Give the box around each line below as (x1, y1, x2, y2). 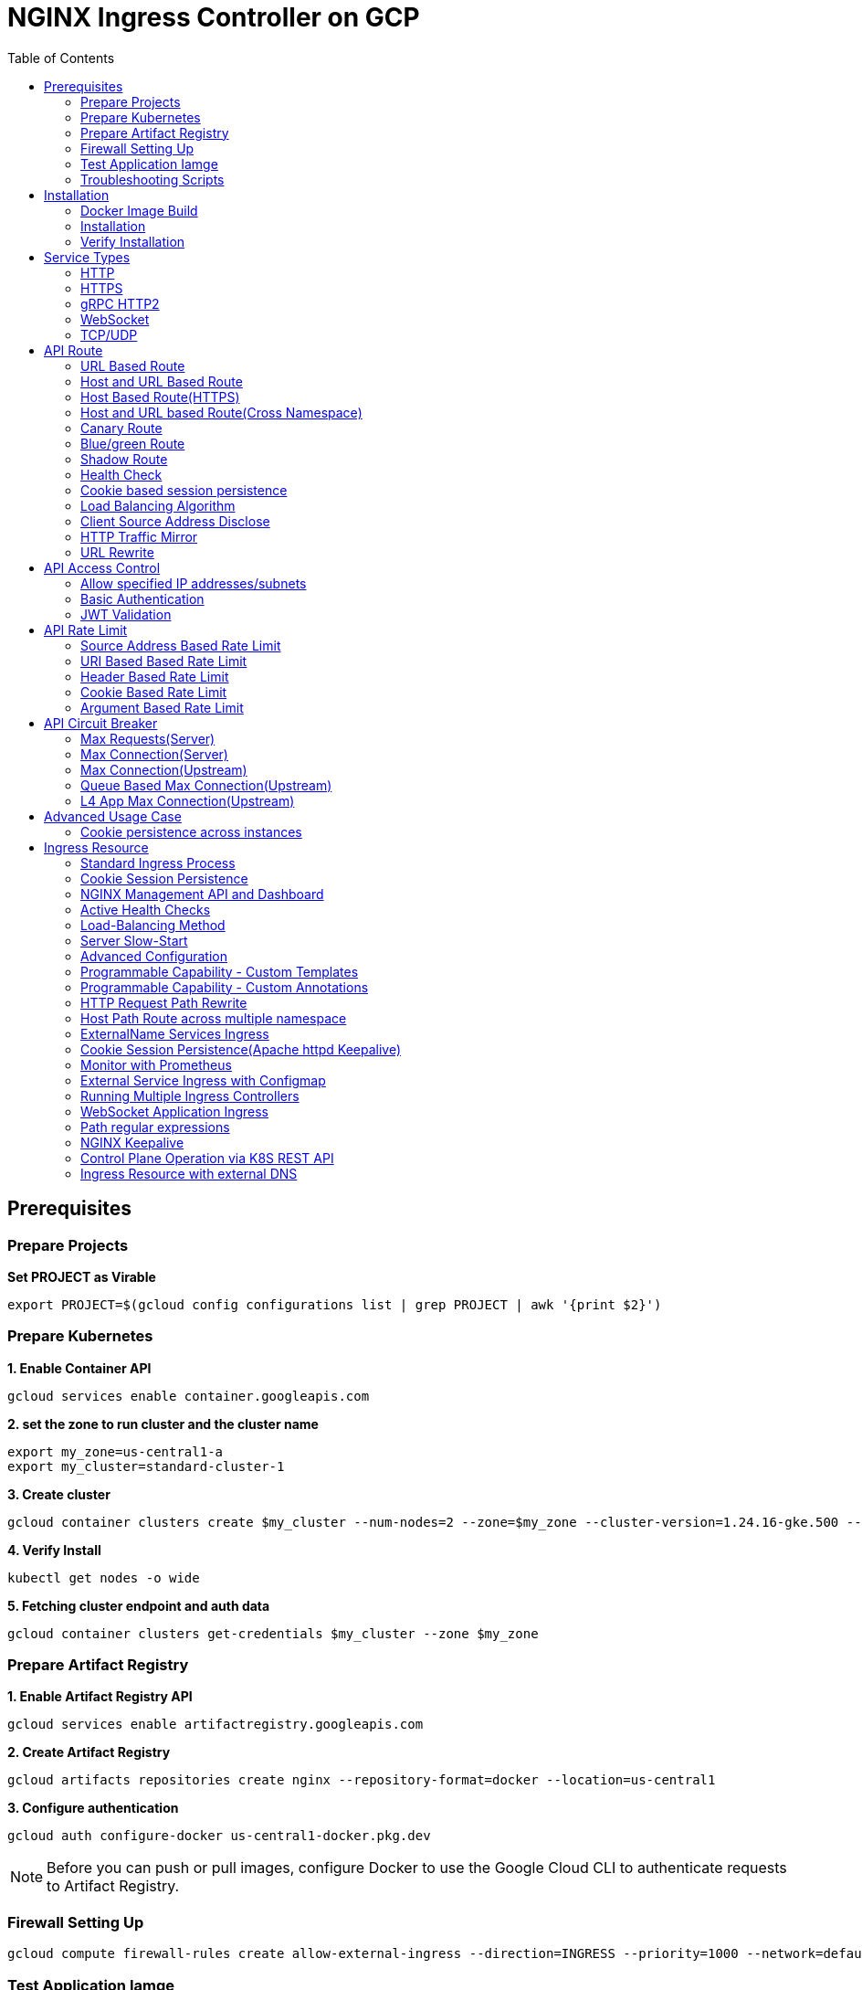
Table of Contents (7, 49, 115, 66)
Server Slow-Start (80, 932, 188, 948)
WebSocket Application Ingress (80, 1103, 268, 1119)
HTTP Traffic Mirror (80, 528, 198, 545)
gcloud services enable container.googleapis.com (7, 1388, 370, 1403)
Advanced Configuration (80, 947, 227, 964)
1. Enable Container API (7, 1360, 152, 1376)
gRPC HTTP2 (80, 295, 160, 312)
